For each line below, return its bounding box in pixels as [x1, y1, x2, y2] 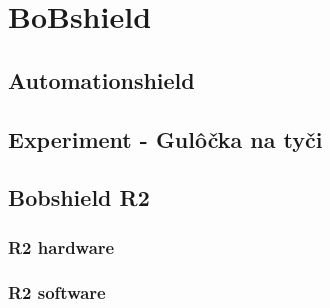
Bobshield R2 [8, 182, 150, 213]
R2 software [8, 280, 106, 305]
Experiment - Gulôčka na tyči [8, 123, 323, 154]
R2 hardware [8, 234, 115, 259]
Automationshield [8, 64, 195, 95]
